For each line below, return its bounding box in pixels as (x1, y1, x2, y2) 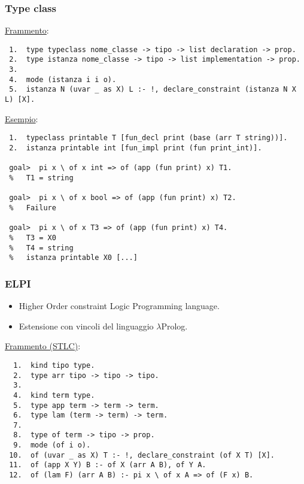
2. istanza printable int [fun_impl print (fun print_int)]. (9, 144, 262, 152)
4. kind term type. (13, 391, 95, 400)
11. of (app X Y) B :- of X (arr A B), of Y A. (9, 461, 206, 470)
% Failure (9, 203, 56, 212)
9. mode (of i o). (13, 441, 91, 450)
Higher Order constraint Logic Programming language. (19, 300, 220, 312)
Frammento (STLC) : (5, 340, 81, 352)
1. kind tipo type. (13, 361, 95, 370)
